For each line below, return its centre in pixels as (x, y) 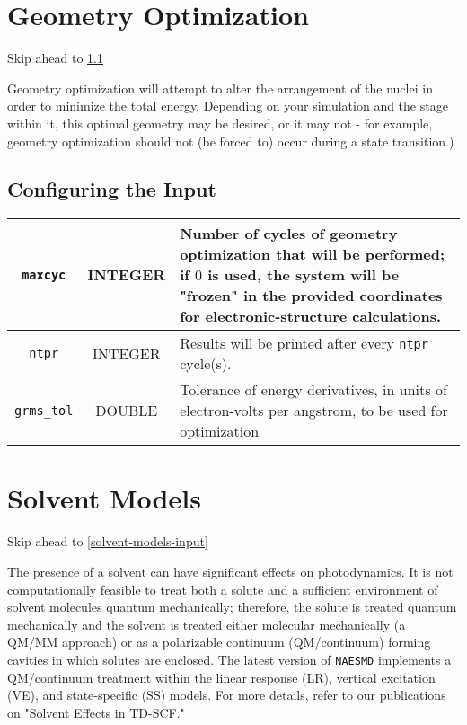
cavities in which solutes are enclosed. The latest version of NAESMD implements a (229, 659)
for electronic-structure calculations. (311, 316)
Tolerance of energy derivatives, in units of (313, 390)
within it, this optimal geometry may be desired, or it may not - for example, (220, 123)
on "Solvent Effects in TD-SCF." (96, 712)
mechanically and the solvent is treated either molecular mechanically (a (207, 624)
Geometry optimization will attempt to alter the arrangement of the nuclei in (220, 88)
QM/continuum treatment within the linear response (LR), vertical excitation (221, 677)
